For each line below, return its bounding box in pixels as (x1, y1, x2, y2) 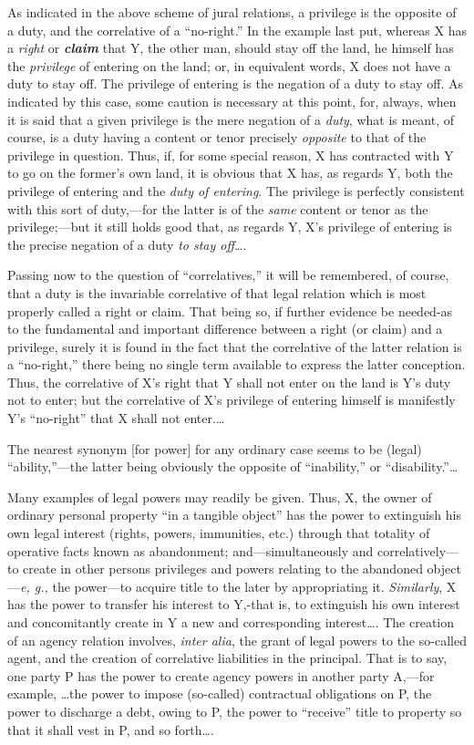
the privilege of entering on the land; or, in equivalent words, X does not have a (7, 56, 451, 75)
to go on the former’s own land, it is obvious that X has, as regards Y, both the (7, 163, 453, 182)
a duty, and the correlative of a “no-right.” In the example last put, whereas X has (7, 20, 467, 39)
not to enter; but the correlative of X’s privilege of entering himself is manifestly (7, 390, 456, 409)
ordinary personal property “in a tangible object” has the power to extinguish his (7, 505, 461, 524)
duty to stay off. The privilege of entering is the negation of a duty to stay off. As (7, 74, 464, 93)
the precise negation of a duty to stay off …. (7, 234, 247, 254)
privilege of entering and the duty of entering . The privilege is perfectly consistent (7, 181, 465, 200)
